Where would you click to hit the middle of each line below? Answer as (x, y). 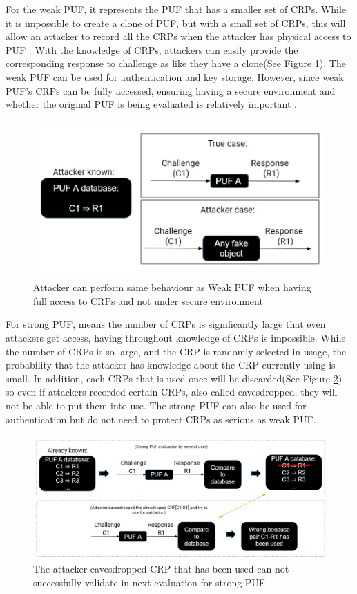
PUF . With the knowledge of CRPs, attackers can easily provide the (152, 49)
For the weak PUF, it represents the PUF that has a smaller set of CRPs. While (176, 9)
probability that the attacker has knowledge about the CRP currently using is (171, 365)
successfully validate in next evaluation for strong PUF (149, 582)
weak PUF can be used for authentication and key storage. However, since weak (175, 76)
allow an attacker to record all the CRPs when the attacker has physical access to (178, 36)
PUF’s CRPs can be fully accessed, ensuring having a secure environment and (171, 90)
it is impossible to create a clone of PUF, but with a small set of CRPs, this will (176, 22)
